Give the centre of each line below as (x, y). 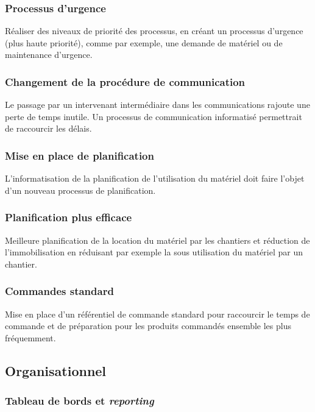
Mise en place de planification (80, 155)
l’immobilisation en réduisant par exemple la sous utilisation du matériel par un (154, 252)
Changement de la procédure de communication (125, 81)
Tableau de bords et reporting (80, 401)
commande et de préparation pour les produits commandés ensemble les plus (148, 326)
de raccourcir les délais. (48, 128)
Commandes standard (59, 291)
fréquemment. (30, 337)
